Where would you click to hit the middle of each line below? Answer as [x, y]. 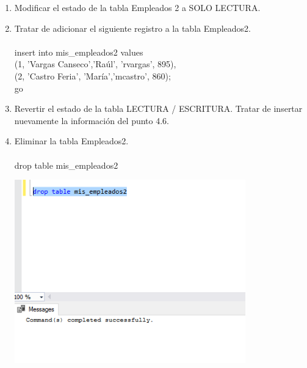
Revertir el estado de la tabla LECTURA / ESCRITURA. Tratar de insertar [158, 109]
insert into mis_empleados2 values [79, 52]
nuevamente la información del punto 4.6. [92, 120]
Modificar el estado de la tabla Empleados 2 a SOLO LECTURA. [137, 7]
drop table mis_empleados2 [66, 165]
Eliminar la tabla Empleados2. [71, 141]
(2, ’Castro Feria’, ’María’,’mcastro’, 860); [92, 75]
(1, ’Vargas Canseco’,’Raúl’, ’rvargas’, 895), [95, 64]
